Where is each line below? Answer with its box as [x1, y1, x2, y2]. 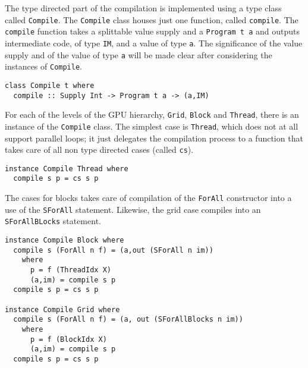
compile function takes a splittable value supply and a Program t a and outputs [5, 25, 300, 37]
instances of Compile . [5, 60, 83, 73]
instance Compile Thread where [5, 164, 128, 173]
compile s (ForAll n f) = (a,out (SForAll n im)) [13, 246, 213, 254]
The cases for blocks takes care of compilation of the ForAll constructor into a [5, 191, 292, 204]
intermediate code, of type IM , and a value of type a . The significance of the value [5, 36, 303, 49]
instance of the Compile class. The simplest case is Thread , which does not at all [5, 119, 298, 132]
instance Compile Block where [5, 236, 124, 245]
